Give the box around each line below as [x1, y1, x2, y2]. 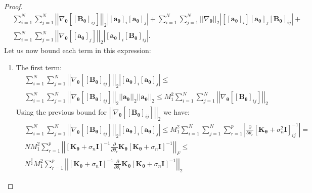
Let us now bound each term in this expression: [4, 45, 151, 56]
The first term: [16, 62, 62, 72]
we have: [163, 107, 190, 117]
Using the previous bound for [16, 107, 107, 117]
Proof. [4, 1, 23, 11]
